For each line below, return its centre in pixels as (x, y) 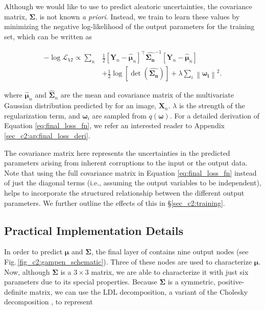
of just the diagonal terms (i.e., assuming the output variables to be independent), (133, 183)
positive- (231, 282)
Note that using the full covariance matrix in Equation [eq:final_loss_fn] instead (130, 172)
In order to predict (33, 252)
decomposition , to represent (49, 302)
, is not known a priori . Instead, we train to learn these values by (138, 16)
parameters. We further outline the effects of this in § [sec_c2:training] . (115, 202)
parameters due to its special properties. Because (81, 282)
